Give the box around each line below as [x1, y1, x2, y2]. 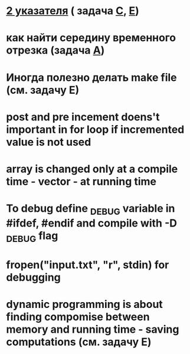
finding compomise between [6, 310, 150, 323]
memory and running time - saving [6, 323, 179, 336]
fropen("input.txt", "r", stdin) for [6, 258, 169, 271]
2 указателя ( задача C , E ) [6, 4, 140, 18]
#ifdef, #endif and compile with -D [6, 217, 177, 230]
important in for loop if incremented [6, 123, 185, 136]
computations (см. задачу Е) [6, 335, 152, 349]
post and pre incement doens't [6, 110, 160, 123]
